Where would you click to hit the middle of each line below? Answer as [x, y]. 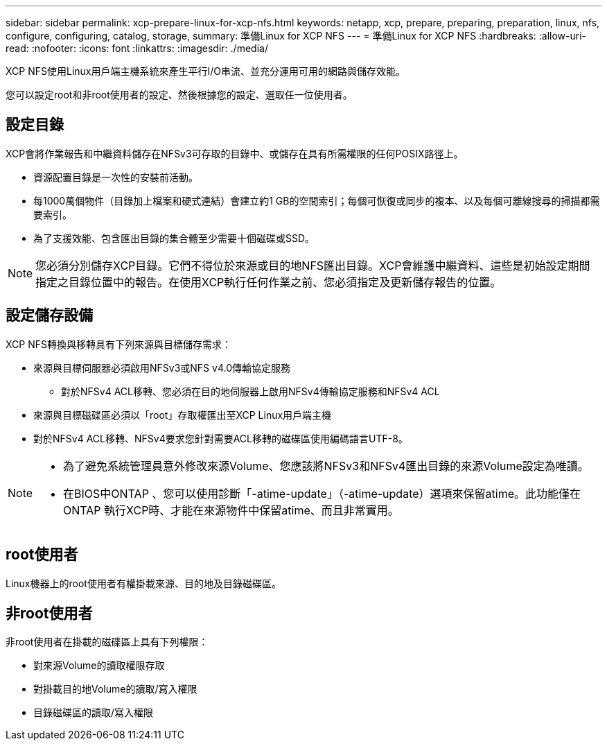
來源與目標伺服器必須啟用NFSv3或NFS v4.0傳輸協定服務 [162, 367]
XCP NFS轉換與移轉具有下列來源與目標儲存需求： [118, 344]
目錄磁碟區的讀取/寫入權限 [94, 713]
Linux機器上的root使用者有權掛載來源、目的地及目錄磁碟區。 [143, 583]
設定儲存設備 [49, 315]
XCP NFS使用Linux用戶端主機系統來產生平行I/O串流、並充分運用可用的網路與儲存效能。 [205, 71]
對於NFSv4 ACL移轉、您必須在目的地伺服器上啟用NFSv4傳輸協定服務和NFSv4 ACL [250, 391]
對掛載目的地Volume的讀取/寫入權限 [115, 689]
